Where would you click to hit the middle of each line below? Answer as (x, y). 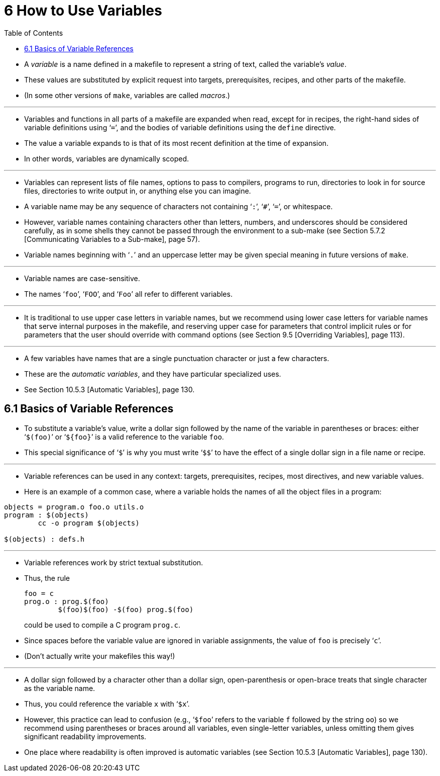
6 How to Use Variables (83, 11)
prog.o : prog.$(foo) (67, 601)
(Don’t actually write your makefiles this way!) (100, 656)
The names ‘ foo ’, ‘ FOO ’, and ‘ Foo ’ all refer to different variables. (128, 294)
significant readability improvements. (85, 736)
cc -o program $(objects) (89, 523)
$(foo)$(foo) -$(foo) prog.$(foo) (126, 609)
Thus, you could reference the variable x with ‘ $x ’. (107, 704)
